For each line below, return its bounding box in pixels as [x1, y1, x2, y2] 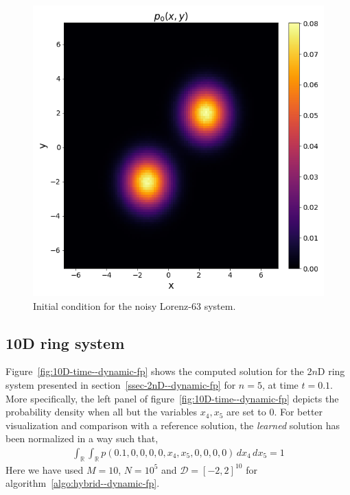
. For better [274, 405, 323, 419]
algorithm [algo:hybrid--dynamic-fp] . [5, 476, 160, 490]
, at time [261, 377, 299, 391]
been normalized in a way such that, [5, 431, 159, 446]
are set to [226, 405, 266, 419]
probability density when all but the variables [5, 405, 198, 419]
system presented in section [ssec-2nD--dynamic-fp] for [5, 377, 236, 391]
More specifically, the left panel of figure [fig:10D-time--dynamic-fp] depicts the [5, 391, 339, 405]
